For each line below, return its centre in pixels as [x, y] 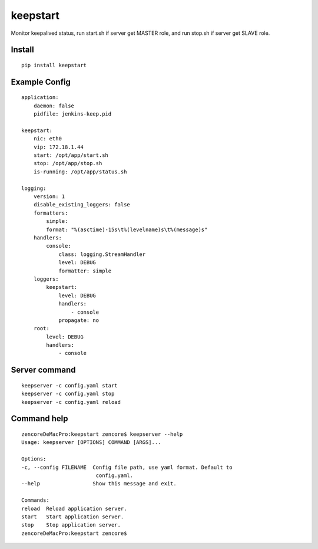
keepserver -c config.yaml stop [68, 394]
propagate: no [79, 320]
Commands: [35, 500]
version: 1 [49, 197]
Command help [39, 419]
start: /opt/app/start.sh [71, 155]
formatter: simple [85, 271]
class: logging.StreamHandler [102, 254]
